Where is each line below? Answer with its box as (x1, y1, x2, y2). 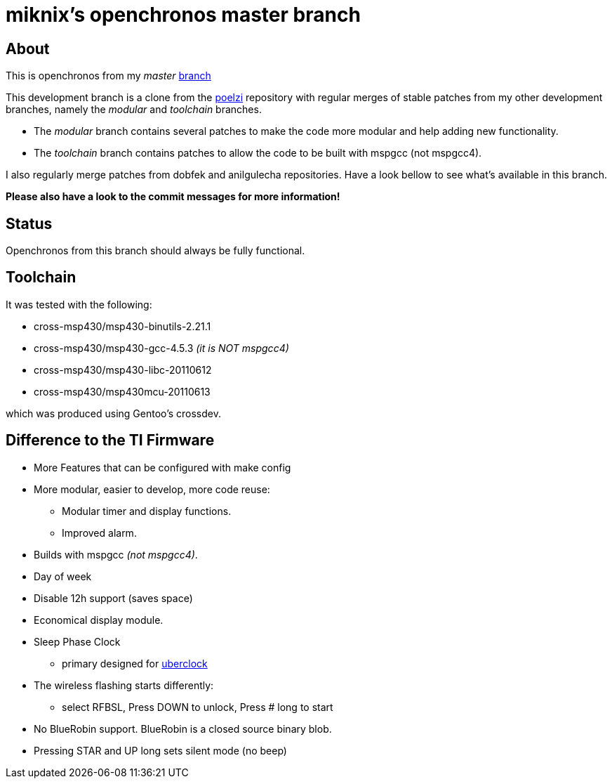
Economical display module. (34, 613, 164, 626)
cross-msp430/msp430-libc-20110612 (34, 363, 212, 376)
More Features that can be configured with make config (34, 461, 291, 473)
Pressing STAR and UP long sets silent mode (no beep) (34, 744, 287, 757)
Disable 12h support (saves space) (34, 592, 193, 604)
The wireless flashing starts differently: (34, 679, 214, 691)
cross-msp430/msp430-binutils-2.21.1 (34, 320, 211, 332)
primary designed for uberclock (62, 657, 208, 669)
